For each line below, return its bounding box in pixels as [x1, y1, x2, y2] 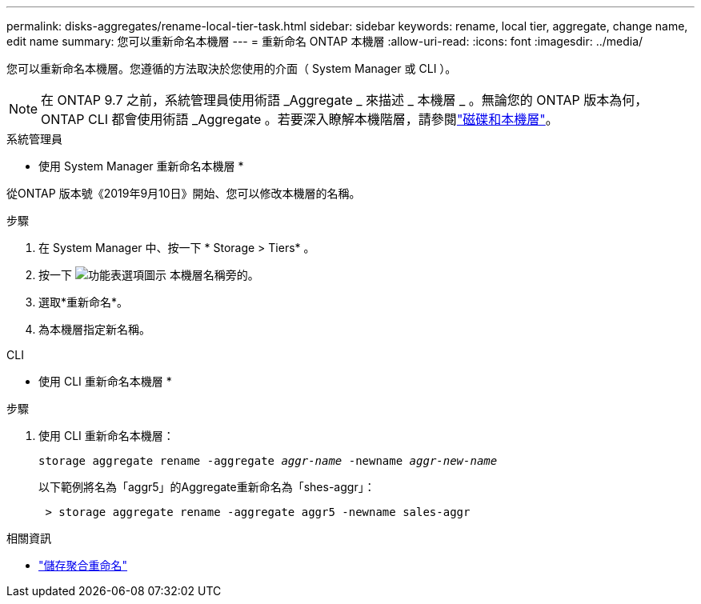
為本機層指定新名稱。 [38, 322, 150, 336]
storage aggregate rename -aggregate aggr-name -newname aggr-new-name [38, 454, 498, 467]
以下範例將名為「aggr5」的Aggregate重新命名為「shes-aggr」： [38, 480, 375, 494]
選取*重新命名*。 [38, 295, 129, 309]
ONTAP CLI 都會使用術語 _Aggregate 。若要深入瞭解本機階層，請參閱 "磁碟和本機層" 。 [41, 111, 559, 127]
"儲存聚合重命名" [38, 558, 128, 572]
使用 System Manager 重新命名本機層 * [38, 159, 244, 173]
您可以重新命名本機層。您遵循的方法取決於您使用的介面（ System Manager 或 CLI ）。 [6, 62, 457, 75]
